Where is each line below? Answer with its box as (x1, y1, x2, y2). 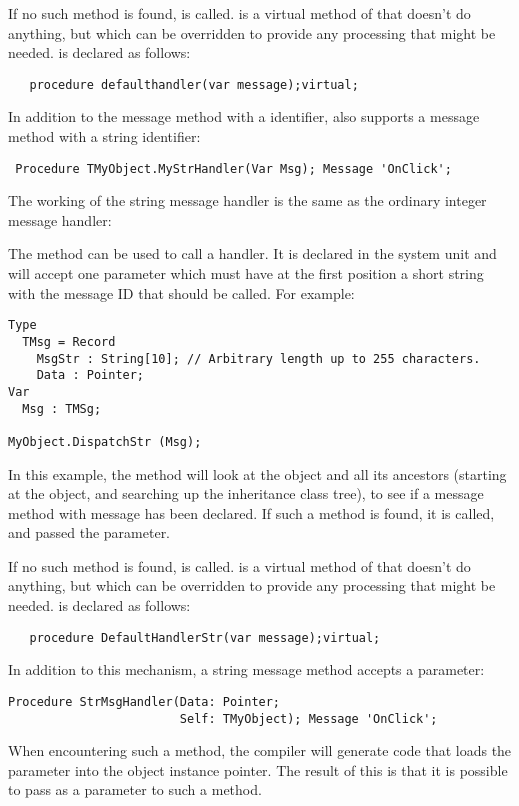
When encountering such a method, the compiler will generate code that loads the (8, 740, 512, 761)
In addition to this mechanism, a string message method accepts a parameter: (8, 659, 485, 680)
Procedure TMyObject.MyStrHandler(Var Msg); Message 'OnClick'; (15, 161, 452, 176)
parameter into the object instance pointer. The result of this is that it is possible (8, 759, 508, 780)
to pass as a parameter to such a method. (8, 779, 262, 800)
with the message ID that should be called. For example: (8, 282, 355, 303)
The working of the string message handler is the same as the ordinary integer (8, 190, 487, 211)
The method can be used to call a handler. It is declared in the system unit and (8, 243, 497, 264)
